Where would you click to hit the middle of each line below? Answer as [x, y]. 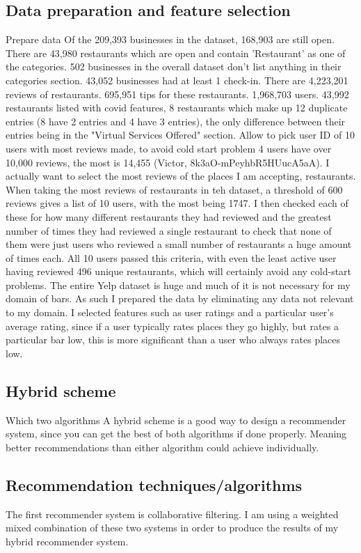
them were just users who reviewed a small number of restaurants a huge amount [179, 244]
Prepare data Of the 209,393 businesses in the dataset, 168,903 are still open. [170, 39]
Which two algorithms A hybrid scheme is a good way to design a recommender [176, 420]
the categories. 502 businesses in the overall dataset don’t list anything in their [174, 67]
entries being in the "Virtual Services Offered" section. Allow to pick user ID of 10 [180, 135]
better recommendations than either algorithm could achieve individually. [162, 447]
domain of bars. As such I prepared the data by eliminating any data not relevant [180, 298]
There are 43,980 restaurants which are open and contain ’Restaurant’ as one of [176, 53]
